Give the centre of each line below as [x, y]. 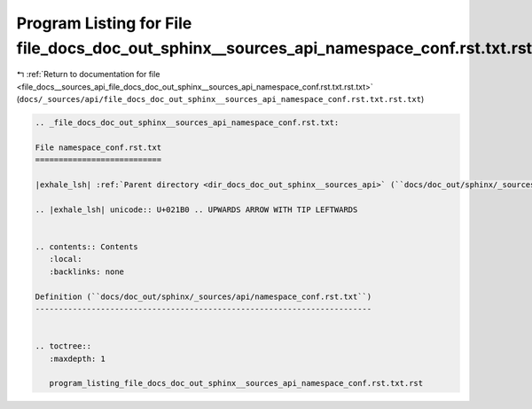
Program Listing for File [104, 23]
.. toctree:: [63, 346]
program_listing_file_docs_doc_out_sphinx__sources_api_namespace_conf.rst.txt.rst [236, 383]
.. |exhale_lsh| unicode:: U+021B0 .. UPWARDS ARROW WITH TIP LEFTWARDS [196, 209]
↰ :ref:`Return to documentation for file [88, 75]
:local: [66, 259]
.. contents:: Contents [87, 247]
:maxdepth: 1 [78, 358]
